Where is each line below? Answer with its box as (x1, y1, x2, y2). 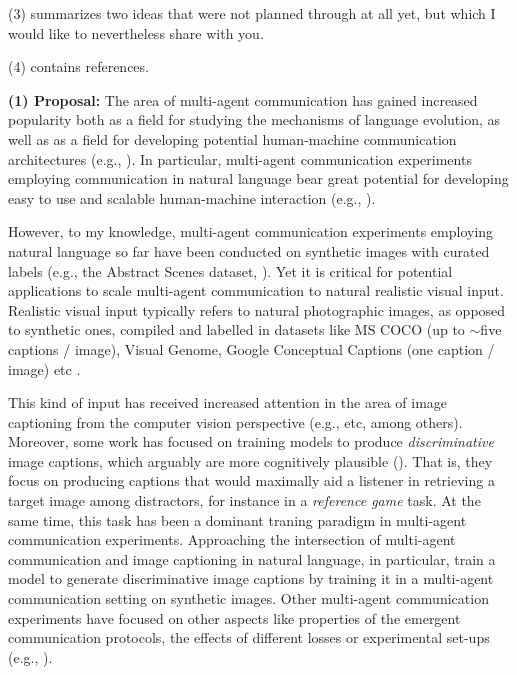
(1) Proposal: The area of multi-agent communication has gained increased (8, 89, 478, 110)
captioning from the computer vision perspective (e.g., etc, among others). (8, 411, 463, 432)
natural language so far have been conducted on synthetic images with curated (8, 240, 490, 261)
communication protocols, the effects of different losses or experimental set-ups (8, 627, 490, 648)
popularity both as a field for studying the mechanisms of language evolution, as (8, 109, 501, 130)
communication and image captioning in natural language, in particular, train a (8, 548, 496, 569)
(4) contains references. (8, 56, 149, 77)
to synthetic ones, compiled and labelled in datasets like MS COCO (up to (8, 319, 465, 340)
